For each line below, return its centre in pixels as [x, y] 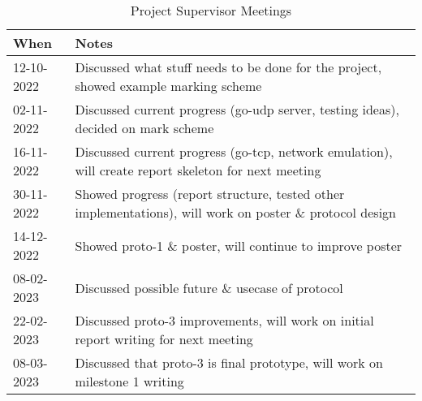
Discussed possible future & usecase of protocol [209, 287]
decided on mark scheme [144, 128]
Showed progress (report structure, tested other [210, 194]
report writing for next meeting [164, 339]
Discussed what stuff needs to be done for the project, [228, 67]
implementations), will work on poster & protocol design [236, 212]
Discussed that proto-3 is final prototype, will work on [229, 362]
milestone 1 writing [129, 381]
